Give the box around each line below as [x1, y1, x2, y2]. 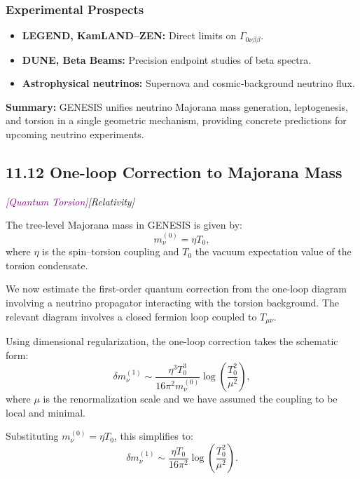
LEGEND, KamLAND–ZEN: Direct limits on [22, 28, 237, 43]
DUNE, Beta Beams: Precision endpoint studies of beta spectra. [22, 52, 312, 67]
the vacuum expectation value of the [195, 244, 352, 259]
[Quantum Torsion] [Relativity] [6, 194, 134, 208]
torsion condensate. [6, 257, 88, 272]
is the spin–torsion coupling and [42, 244, 179, 259]
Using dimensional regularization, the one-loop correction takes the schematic [6, 334, 338, 349]
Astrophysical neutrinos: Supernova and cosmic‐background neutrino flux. [22, 76, 355, 90]
